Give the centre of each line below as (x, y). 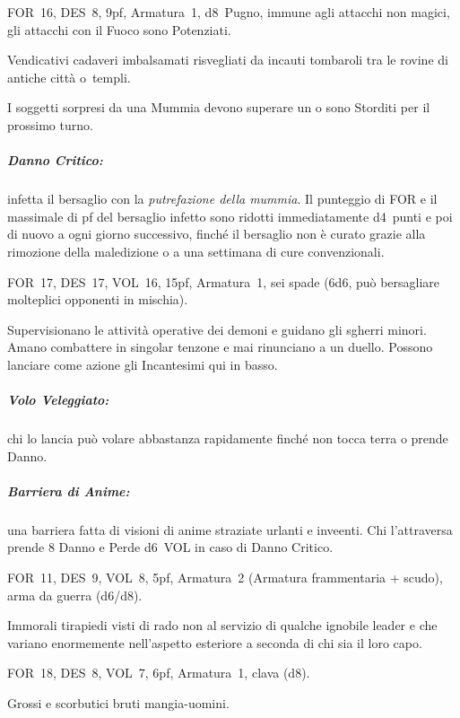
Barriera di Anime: (69, 490)
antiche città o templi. (69, 77)
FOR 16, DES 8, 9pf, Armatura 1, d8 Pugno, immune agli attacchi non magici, (229, 12)
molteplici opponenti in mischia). (98, 299)
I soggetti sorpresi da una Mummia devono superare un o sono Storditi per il (219, 107)
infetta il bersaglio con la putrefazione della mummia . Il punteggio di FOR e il (222, 199)
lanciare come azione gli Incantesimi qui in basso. (143, 364)
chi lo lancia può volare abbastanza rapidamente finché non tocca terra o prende (228, 438)
